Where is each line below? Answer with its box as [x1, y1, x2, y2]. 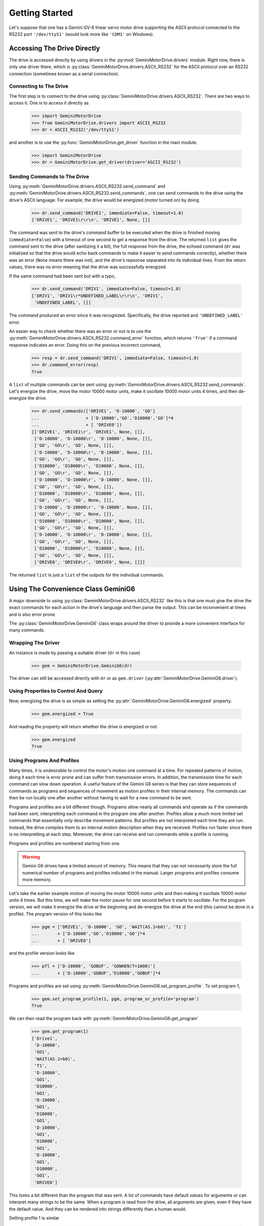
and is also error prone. [9, 611, 56, 617]
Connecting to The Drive [9, 83, 68, 90]
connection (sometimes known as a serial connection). [9, 71, 119, 77]
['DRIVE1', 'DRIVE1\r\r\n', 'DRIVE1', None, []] [31, 217, 151, 223]
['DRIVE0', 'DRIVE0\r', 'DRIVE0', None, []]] [34, 559, 145, 565]
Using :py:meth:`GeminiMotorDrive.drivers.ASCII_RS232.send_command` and [9, 183, 166, 189]
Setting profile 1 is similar [9, 1215, 60, 1221]
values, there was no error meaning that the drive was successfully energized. [9, 264, 167, 270]
